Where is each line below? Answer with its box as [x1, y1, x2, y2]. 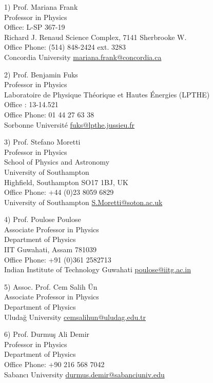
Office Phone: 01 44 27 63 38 [4, 109, 94, 119]
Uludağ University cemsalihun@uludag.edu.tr [4, 311, 146, 322]
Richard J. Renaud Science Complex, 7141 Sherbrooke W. [4, 31, 187, 42]
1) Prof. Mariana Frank [4, 2, 78, 12]
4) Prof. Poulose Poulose [4, 214, 81, 225]
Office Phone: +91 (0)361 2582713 [4, 254, 111, 265]
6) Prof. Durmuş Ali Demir [4, 329, 90, 339]
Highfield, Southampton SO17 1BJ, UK [4, 176, 128, 187]
